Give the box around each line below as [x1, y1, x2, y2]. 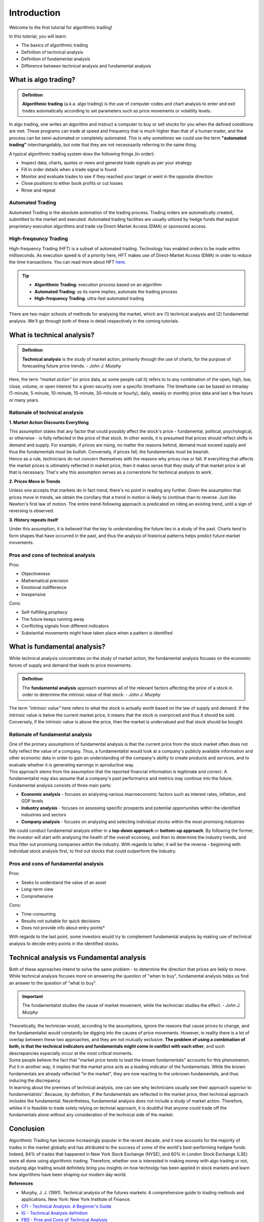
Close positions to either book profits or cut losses [21, 180, 123, 186]
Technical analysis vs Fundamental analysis [9, 953, 146, 961]
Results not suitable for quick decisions [21, 918, 101, 924]
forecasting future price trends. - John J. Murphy [22, 363, 122, 369]
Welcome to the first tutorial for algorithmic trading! [9, 24, 112, 30]
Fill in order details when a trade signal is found [21, 167, 117, 173]
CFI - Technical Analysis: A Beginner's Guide [21, 1203, 112, 1209]
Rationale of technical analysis [9, 409, 84, 416]
